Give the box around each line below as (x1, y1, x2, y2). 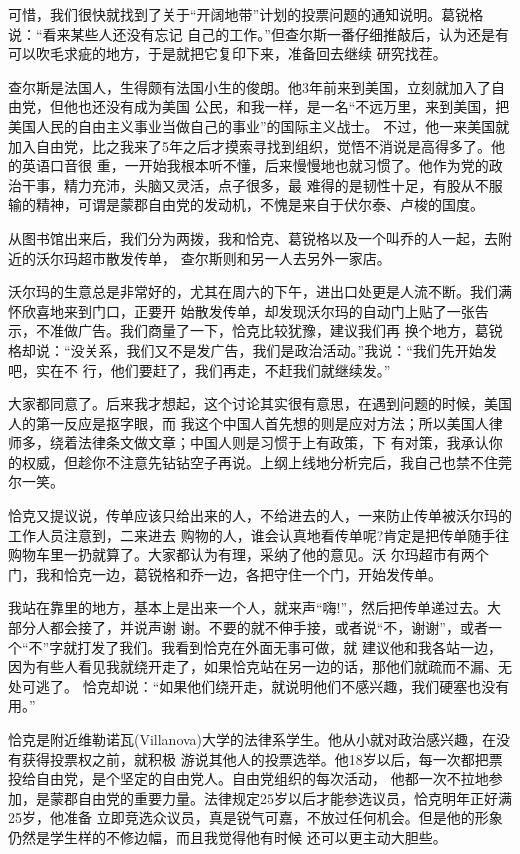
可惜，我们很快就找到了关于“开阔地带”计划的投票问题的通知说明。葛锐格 (8, 4, 484, 24)
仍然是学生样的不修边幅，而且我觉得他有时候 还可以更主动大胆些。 (8, 826, 447, 847)
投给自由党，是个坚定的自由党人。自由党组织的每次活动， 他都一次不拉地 (8, 768, 489, 789)
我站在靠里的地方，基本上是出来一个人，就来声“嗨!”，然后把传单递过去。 (8, 597, 488, 618)
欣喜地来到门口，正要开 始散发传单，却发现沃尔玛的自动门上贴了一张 (21, 300, 475, 321)
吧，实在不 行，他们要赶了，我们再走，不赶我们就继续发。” (8, 359, 391, 380)
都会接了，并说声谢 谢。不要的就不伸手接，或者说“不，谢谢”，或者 (49, 617, 488, 638)
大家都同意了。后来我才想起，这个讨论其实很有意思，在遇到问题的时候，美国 (8, 393, 512, 414)
